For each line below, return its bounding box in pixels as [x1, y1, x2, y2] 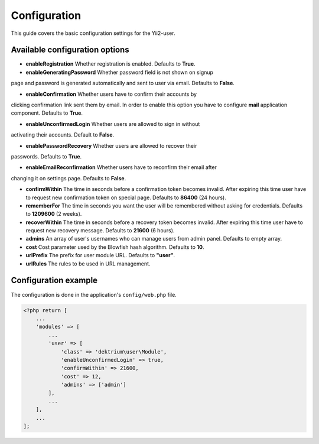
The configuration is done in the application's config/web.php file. [11, 291, 177, 298]
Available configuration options [11, 45, 129, 55]
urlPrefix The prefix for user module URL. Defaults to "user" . [25, 252, 175, 259]
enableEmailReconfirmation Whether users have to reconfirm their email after [25, 164, 217, 171]
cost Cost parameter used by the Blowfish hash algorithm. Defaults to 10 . [25, 243, 204, 251]
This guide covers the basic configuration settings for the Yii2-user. [11, 30, 175, 37]
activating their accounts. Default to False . [11, 131, 115, 138]
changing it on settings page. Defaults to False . [11, 174, 126, 182]
